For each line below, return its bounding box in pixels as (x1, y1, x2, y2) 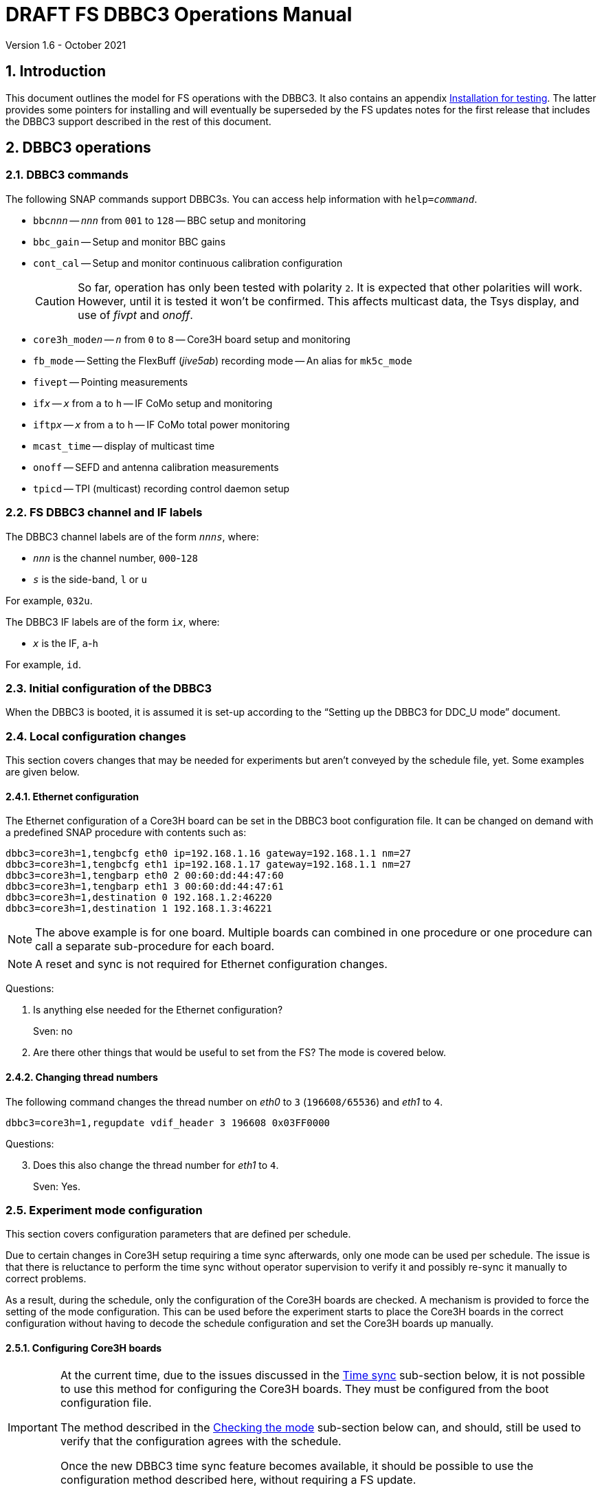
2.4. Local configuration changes (5, 729, 186, 743)
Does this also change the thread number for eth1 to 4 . (33, 1159, 279, 1171)
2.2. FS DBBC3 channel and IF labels (5, 505, 203, 520)
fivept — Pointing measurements (33, 375, 188, 388)
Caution (35, 294, 76, 308)
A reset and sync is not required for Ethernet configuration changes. (35, 957, 388, 972)
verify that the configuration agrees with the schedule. (60, 1434, 342, 1449)
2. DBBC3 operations (5, 139, 151, 157)
